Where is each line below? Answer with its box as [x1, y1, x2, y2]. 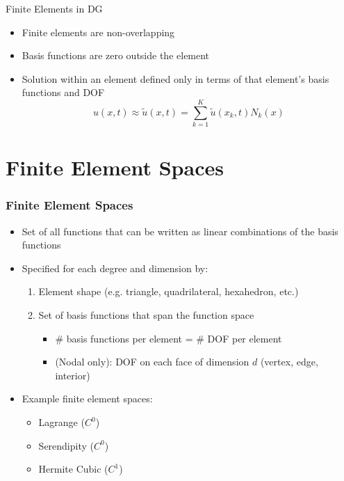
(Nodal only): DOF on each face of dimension [55, 354, 249, 369]
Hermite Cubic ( [38, 462, 108, 476]
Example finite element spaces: [22, 391, 153, 406]
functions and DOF [22, 85, 105, 100]
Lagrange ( [38, 415, 85, 429]
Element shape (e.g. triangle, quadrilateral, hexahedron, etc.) [38, 284, 299, 299]
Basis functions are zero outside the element [22, 48, 210, 63]
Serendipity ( [38, 438, 94, 452]
